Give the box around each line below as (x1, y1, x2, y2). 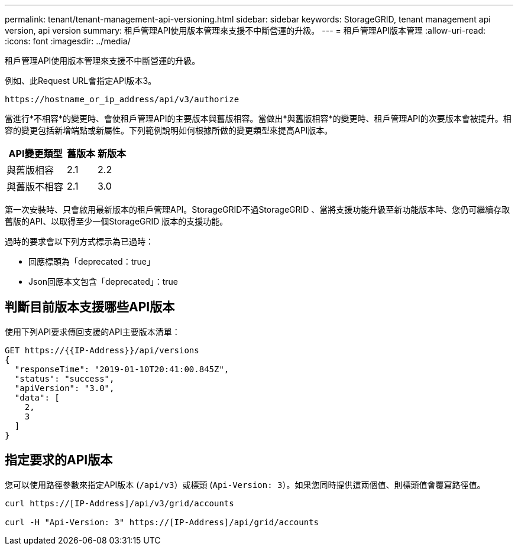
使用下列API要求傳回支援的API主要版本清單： (5, 326, 180, 337)
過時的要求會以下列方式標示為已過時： (5, 236, 154, 246)
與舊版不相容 (7, 181, 64, 193)
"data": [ (14, 392, 60, 402)
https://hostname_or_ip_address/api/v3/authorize (5, 95, 239, 104)
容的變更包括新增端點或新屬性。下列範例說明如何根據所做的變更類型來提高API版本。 (5, 125, 333, 135)
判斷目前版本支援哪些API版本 (5, 300, 175, 315)
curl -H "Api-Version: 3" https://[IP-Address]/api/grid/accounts (5, 517, 319, 527)
